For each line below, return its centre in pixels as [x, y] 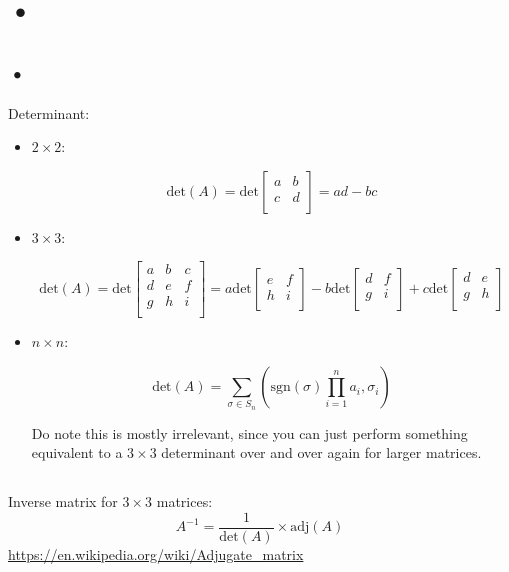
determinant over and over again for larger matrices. [321, 452]
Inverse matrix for [63, 501]
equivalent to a [77, 452]
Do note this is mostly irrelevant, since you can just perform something [249, 432]
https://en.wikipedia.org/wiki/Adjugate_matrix [156, 554]
